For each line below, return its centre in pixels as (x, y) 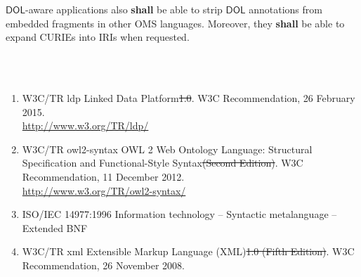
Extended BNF (55, 227)
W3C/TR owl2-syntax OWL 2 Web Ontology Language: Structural (167, 149)
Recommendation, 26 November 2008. (104, 265)
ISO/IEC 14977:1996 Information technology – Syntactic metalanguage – (179, 214)
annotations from (285, 9)
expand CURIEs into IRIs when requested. (98, 37)
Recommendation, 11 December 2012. (103, 176)
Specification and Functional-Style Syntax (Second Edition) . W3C (163, 163)
